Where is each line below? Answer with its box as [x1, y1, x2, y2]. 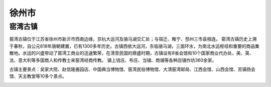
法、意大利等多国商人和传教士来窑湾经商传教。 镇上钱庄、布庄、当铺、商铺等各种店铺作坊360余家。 [9, 57, 217, 63]
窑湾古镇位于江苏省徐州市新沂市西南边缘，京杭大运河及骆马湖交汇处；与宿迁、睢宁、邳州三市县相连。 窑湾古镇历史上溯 [9, 36, 257, 42]
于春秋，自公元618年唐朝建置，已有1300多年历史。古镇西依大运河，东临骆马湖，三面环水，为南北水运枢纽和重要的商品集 [9, 43, 260, 49]
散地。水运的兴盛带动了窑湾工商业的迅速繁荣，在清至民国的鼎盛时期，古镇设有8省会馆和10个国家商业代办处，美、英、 [9, 50, 254, 56]
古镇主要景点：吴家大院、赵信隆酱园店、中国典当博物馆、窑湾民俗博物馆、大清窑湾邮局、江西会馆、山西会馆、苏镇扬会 [9, 66, 255, 72]
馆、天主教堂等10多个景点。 [9, 73, 67, 79]
